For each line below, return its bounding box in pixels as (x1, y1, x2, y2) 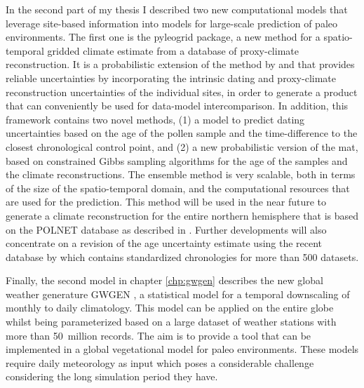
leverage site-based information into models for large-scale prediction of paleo (6, 15, 337, 30)
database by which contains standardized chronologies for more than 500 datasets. (6, 249, 359, 264)
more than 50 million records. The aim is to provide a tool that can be (6, 328, 311, 342)
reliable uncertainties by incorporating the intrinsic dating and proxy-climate (6, 70, 337, 85)
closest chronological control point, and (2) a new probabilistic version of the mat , (6, 139, 358, 154)
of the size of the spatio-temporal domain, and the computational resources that (6, 180, 350, 195)
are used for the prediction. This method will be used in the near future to (6, 194, 327, 209)
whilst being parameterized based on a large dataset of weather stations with (6, 314, 337, 329)
